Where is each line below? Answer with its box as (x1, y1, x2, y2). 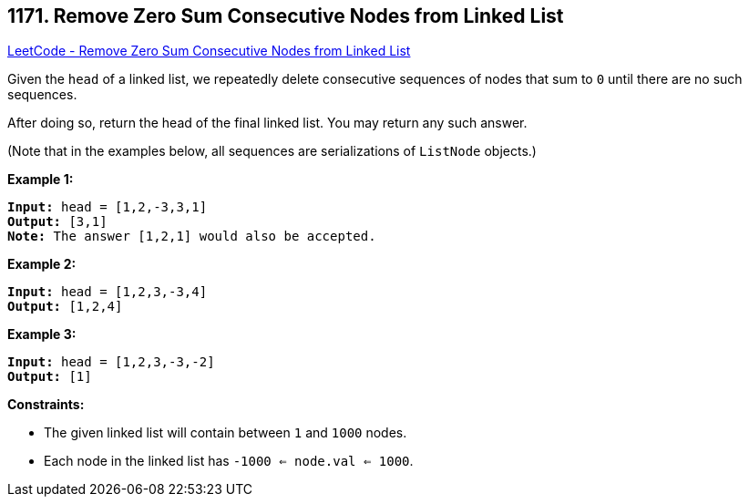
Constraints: (7, 396, 85, 413)
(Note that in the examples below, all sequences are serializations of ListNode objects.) (7, 143, 537, 159)
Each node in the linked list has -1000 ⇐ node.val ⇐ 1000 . (44, 453, 414, 469)
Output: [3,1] (7, 214, 108, 230)
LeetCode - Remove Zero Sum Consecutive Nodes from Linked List (7, 43, 411, 59)
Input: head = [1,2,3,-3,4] (7, 284, 208, 300)
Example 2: (7, 256, 77, 273)
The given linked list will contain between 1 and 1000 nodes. (44, 425, 407, 441)
